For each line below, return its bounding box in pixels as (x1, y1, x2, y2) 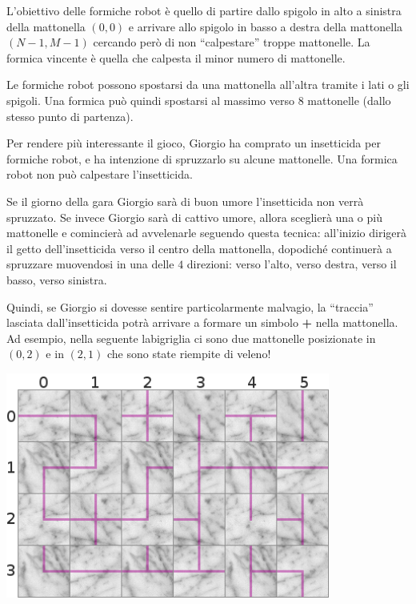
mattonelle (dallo (307, 91, 391, 108)
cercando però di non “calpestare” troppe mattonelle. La (93, 34, 370, 50)
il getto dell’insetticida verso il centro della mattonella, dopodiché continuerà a (6, 240, 392, 256)
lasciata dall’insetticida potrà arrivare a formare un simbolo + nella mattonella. (6, 314, 398, 331)
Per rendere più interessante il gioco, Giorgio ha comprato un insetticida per (6, 135, 381, 151)
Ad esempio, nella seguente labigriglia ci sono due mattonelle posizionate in (6, 329, 376, 346)
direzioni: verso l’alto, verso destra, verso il (186, 256, 397, 272)
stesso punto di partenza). (6, 107, 134, 124)
